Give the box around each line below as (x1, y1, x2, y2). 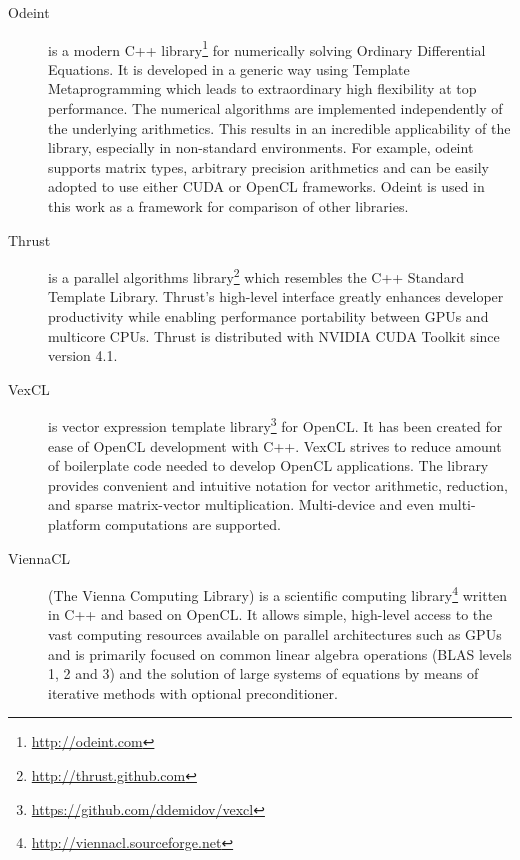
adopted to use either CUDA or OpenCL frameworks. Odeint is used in (48, 176, 485, 197)
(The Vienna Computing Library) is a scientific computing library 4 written (48, 582, 508, 605)
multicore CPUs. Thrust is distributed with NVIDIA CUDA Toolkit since (48, 325, 500, 346)
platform (48, 514, 101, 535)
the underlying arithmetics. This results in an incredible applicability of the (48, 117, 511, 138)
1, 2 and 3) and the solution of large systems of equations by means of (48, 663, 479, 684)
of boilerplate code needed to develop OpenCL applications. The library (48, 455, 489, 476)
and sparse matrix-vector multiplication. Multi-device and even (48, 494, 435, 515)
